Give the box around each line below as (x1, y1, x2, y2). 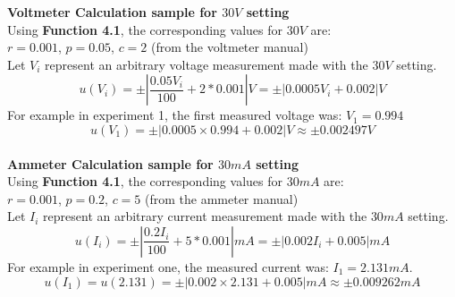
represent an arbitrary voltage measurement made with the (45, 55, 368, 73)
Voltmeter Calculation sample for (7, 3, 217, 21)
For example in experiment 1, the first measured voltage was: (7, 106, 342, 124)
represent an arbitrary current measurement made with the (43, 207, 367, 225)
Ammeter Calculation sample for (7, 154, 214, 173)
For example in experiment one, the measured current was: (7, 257, 329, 276)
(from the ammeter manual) (145, 189, 299, 208)
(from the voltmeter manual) (151, 38, 308, 56)
